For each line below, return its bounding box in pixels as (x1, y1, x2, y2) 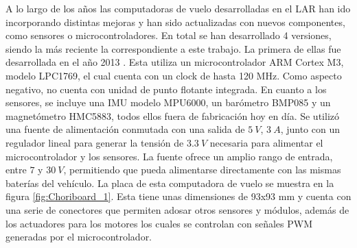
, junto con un (280, 122, 340, 136)
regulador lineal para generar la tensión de (5, 135, 184, 149)
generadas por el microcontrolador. (5, 230, 152, 244)
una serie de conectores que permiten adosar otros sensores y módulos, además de (5, 202, 349, 216)
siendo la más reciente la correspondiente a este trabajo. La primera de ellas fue (5, 41, 341, 55)
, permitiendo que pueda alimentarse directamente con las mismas (63, 162, 341, 177)
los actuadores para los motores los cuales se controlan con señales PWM (5, 216, 313, 230)
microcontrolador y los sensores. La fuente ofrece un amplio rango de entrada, (5, 149, 333, 163)
